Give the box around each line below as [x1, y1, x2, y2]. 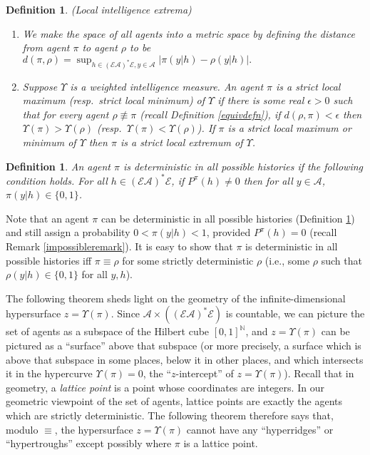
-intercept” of [175, 366, 234, 381]
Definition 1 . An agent [6, 158, 111, 173]
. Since [111, 306, 140, 321]
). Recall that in [284, 366, 354, 381]
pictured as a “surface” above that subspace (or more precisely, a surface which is [6, 337, 361, 352]
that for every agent [22, 106, 109, 121]
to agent [82, 40, 118, 55]
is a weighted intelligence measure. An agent [70, 78, 264, 93]
